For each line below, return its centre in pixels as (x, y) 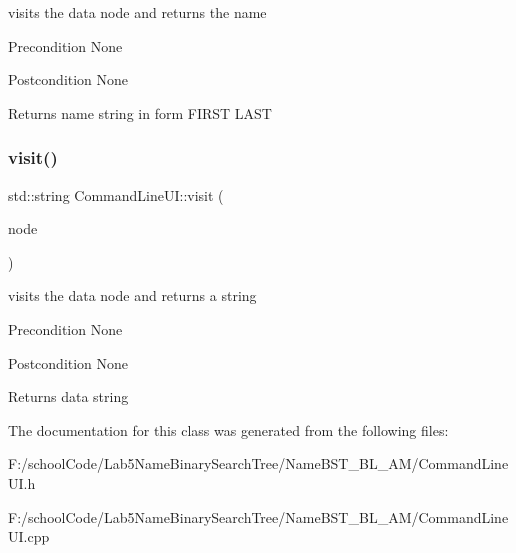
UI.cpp (29, 536)
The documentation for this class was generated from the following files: (228, 429)
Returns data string (68, 396)
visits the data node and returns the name (137, 12)
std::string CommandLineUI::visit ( (116, 194)
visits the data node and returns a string (132, 295)
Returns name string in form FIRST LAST (140, 112)
